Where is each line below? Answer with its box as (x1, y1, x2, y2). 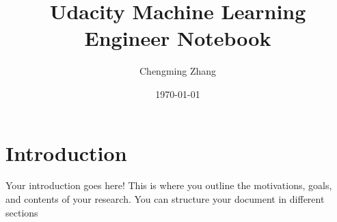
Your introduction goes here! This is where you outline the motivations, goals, (5, 178, 332, 193)
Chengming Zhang (139, 64, 216, 78)
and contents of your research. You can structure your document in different (5, 192, 325, 206)
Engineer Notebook (84, 24, 271, 52)
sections (5, 205, 38, 219)
